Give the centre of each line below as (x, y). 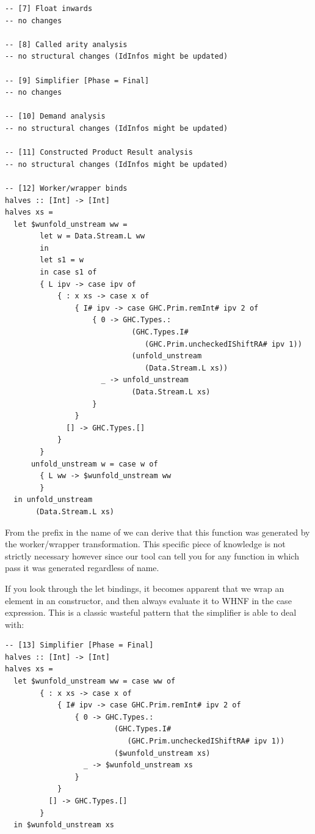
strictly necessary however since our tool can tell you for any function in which (152, 555)
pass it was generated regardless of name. (82, 568)
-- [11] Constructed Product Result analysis (99, 153)
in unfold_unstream (53, 500)
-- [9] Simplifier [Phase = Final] (77, 80)
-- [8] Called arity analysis (66, 44)
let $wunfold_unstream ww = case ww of (95, 681)
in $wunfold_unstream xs (64, 825)
